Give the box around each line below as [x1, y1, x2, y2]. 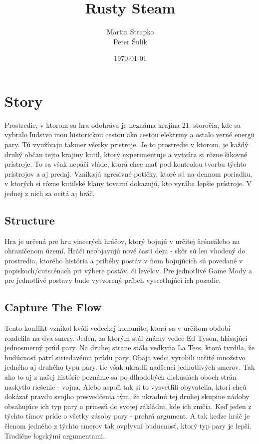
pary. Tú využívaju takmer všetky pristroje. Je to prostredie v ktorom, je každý [4, 139, 249, 150]
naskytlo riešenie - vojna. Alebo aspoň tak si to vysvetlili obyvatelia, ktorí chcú [4, 381, 247, 392]
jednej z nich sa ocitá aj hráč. [4, 188, 95, 198]
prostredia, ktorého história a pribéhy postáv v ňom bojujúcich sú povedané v [4, 255, 243, 265]
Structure [4, 212, 55, 227]
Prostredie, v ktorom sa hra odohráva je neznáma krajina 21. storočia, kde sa [4, 119, 241, 130]
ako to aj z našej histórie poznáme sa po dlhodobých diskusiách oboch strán [4, 371, 237, 382]
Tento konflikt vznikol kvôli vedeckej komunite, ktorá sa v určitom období [4, 322, 231, 333]
